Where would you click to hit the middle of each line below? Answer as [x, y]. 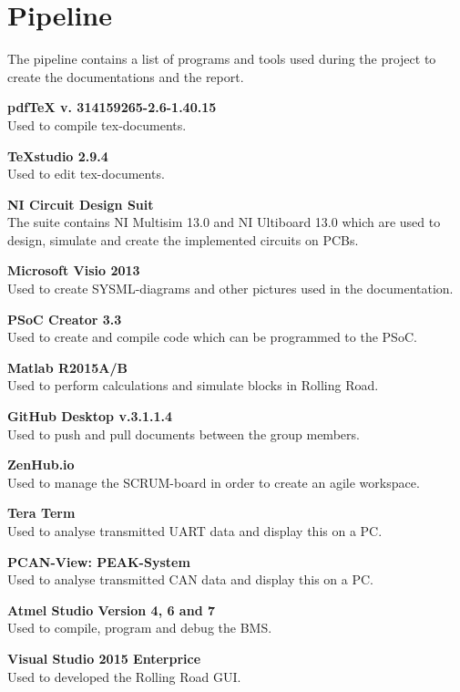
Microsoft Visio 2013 [74, 270]
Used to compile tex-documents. [97, 124]
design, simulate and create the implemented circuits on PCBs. [183, 239]
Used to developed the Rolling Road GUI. [124, 676]
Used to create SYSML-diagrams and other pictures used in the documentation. [230, 289]
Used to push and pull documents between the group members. [184, 434]
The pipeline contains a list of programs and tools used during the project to [222, 59]
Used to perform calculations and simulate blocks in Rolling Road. [193, 385]
